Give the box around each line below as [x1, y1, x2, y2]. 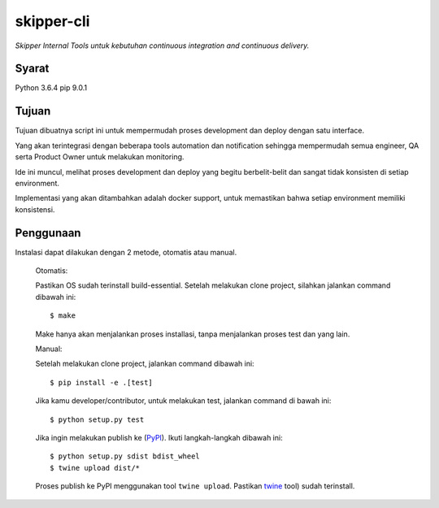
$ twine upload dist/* [50, 463, 141, 472]
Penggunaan [15, 226, 81, 240]
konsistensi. [15, 204, 55, 215]
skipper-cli [15, 12, 90, 30]
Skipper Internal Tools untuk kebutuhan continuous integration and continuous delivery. [15, 41, 310, 50]
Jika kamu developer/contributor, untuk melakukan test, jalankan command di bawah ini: [35, 396, 332, 406]
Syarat [15, 62, 50, 76]
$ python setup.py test [50, 415, 145, 424]
